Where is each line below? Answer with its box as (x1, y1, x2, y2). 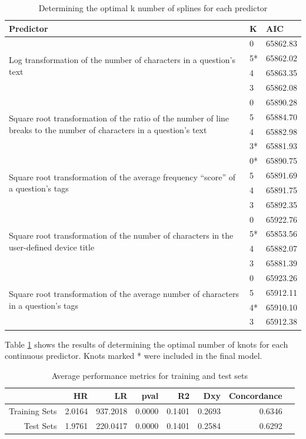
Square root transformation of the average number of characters (9, 288, 239, 300)
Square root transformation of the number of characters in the (9, 229, 234, 242)
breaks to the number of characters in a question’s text (9, 123, 207, 136)
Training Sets (9, 405, 57, 417)
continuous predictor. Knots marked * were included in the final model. (5, 349, 262, 362)
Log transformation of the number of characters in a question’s (9, 53, 235, 65)
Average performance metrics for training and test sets (51, 369, 248, 381)
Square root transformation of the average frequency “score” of (9, 170, 236, 183)
